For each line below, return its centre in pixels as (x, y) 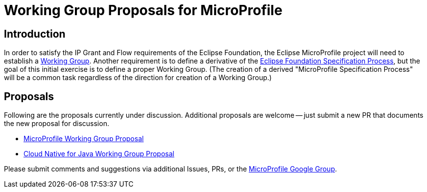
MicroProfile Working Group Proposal (84, 139)
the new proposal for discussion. (57, 124)
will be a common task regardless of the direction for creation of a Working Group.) (138, 78)
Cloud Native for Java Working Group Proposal (99, 154)
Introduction (35, 34)
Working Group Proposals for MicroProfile (143, 10)
